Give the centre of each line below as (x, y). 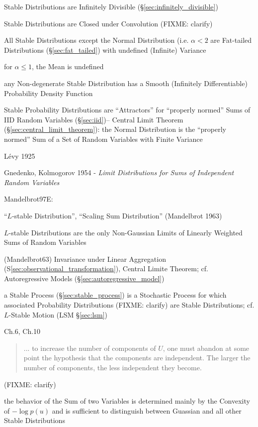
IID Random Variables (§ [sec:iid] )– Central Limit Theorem (94, 119)
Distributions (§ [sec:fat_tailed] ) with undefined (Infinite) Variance (105, 50)
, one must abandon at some (206, 348)
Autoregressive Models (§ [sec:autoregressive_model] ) (84, 278)
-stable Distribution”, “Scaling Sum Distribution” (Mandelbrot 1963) (117, 215)
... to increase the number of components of (90, 348)
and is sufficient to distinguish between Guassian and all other (147, 410)
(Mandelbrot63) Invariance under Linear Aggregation (85, 259)
